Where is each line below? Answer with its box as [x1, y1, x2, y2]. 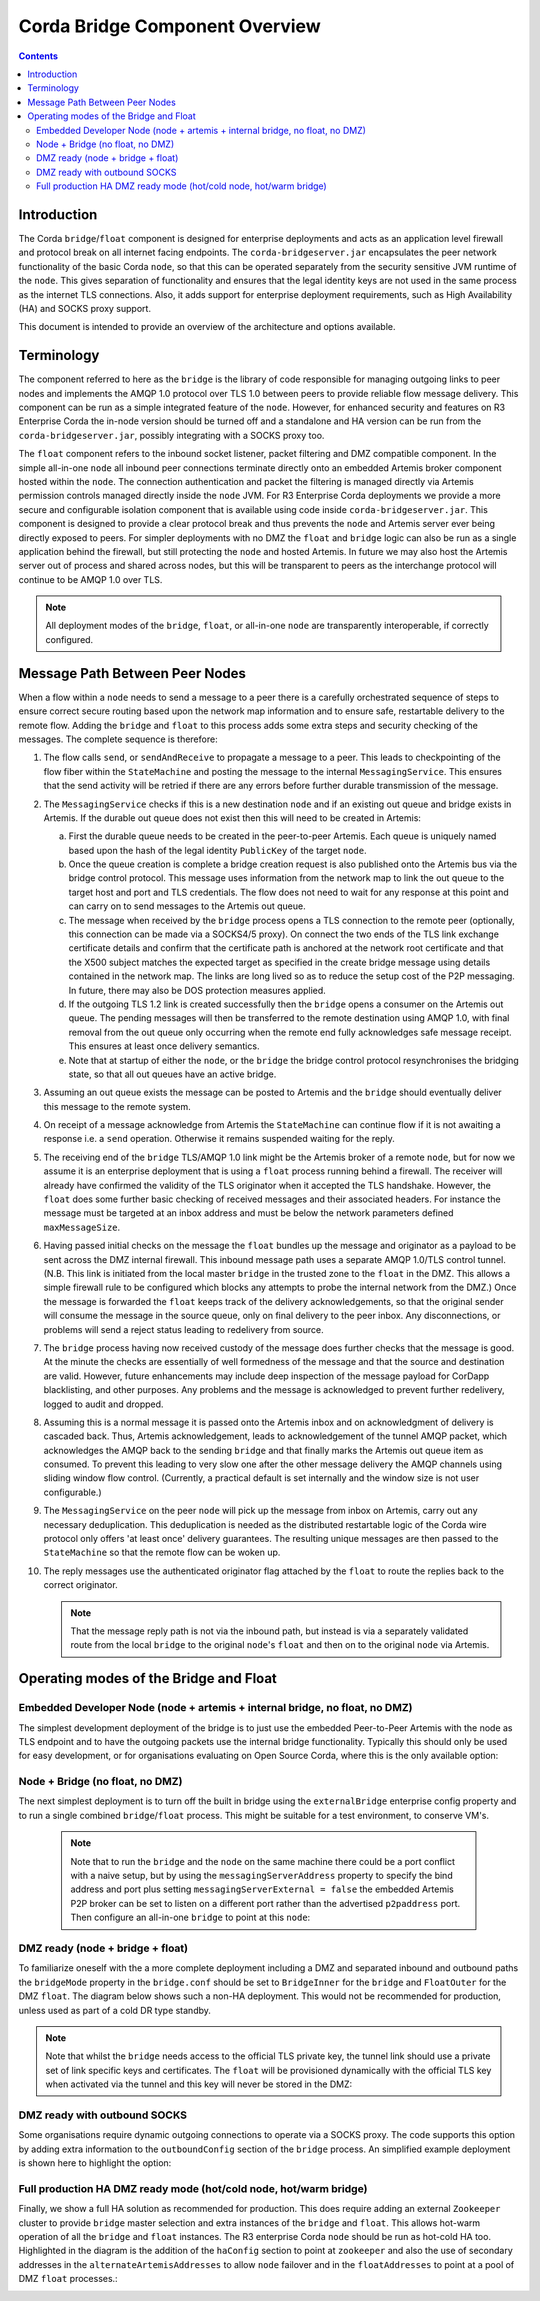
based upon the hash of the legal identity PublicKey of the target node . [68, 844, 367, 856]
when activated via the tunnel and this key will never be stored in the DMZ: [45, 2078, 353, 2090]
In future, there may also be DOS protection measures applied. [68, 984, 327, 996]
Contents [18, 50, 59, 62]
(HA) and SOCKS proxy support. [18, 302, 152, 314]
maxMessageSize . [43, 1221, 121, 1233]
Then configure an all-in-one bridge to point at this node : [70, 1911, 311, 1924]
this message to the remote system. [43, 1100, 192, 1112]
